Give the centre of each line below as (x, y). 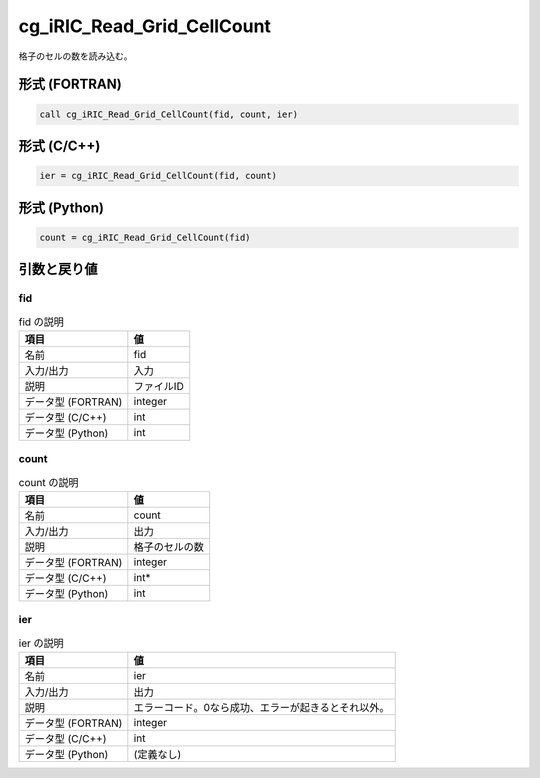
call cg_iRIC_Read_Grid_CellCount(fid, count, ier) (169, 114)
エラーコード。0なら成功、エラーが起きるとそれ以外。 (261, 708)
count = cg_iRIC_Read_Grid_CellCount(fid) (145, 237)
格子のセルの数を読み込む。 (75, 56)
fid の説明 (41, 322)
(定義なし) (157, 755)
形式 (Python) (61, 207)
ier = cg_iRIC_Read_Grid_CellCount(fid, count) (158, 176)
